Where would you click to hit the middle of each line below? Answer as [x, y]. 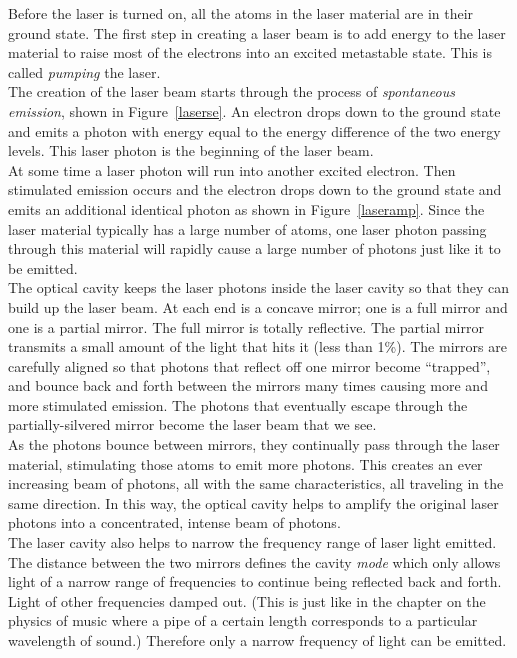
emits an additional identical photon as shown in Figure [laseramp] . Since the [246, 208]
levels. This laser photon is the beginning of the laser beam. [191, 150]
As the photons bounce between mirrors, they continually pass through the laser [254, 444]
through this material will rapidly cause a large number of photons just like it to [254, 248]
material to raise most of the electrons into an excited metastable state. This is [250, 52]
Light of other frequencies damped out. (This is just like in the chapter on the [247, 600]
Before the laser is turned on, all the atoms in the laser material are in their [241, 13]
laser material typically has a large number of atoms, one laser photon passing [247, 228]
